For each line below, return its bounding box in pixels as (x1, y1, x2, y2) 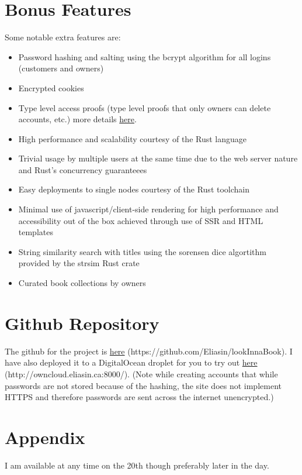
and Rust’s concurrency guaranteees (18, 163, 147, 175)
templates (18, 226, 53, 238)
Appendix (5, 425, 85, 449)
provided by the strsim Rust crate (18, 257, 140, 269)
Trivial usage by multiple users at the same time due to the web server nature (18, 152, 298, 164)
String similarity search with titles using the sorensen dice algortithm (18, 245, 266, 257)
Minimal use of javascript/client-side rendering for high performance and (18, 203, 279, 215)
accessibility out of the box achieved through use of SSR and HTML (18, 214, 263, 226)
